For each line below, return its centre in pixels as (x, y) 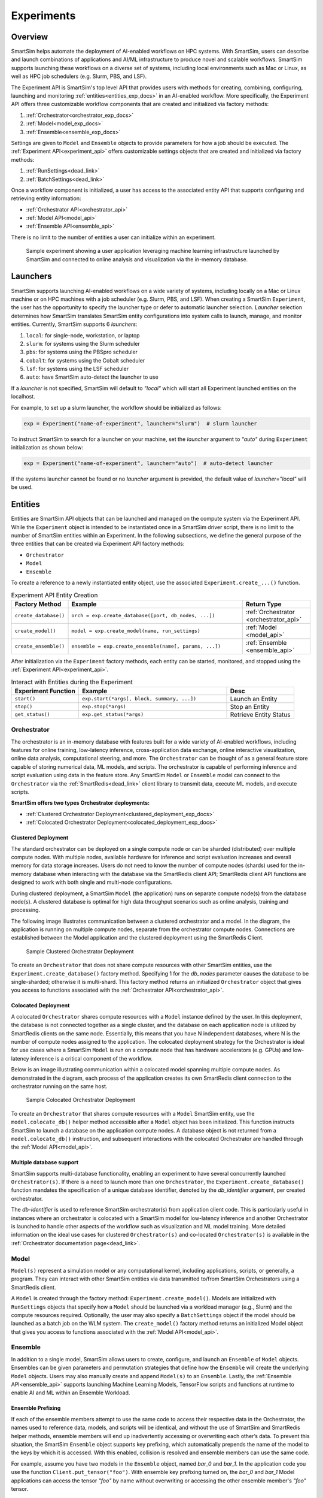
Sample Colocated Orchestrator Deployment (81, 1100)
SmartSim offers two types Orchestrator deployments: (80, 803)
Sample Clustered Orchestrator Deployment (80, 951)
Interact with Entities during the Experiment (72, 682)
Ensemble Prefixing (36, 1408)
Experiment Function (45, 691)
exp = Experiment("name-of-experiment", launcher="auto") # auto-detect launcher (148, 463)
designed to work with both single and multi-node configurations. (92, 882)
